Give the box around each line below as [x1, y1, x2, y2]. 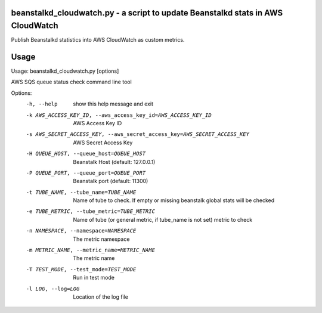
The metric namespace [73, 235, 130, 243]
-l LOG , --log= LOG [26, 285, 80, 292]
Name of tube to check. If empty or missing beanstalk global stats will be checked [73, 197, 275, 204]
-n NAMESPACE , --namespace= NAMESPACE [26, 227, 137, 234]
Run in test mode [73, 274, 115, 281]
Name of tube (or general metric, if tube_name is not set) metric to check [73, 216, 253, 223]
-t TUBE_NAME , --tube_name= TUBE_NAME [26, 188, 137, 196]
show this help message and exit [73, 100, 153, 107]
